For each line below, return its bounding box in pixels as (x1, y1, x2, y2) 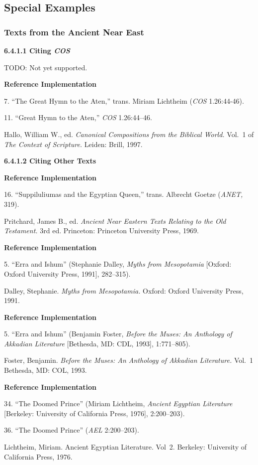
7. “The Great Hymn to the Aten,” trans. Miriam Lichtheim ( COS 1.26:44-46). (4, 95, 244, 106)
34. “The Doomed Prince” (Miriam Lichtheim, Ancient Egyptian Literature (4, 398, 233, 409)
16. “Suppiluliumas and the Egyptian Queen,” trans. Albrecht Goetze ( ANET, (4, 189, 243, 199)
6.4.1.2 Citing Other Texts (4, 155, 96, 166)
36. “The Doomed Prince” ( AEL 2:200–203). (4, 425, 139, 435)
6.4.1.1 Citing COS (4, 45, 70, 55)
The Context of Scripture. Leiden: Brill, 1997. (4, 139, 143, 149)
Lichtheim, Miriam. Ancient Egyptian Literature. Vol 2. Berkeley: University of (4, 442, 247, 452)
